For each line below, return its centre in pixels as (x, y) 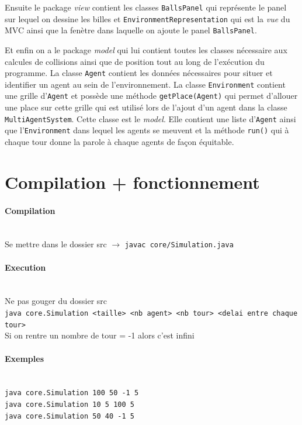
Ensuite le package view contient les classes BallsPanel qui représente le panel (146, 7)
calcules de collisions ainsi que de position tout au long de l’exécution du (135, 61)
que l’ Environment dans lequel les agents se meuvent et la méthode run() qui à (147, 130)
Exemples (25, 358)
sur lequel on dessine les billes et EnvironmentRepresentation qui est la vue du (147, 18)
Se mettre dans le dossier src (56, 244)
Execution (25, 267)
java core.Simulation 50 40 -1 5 (70, 416)
